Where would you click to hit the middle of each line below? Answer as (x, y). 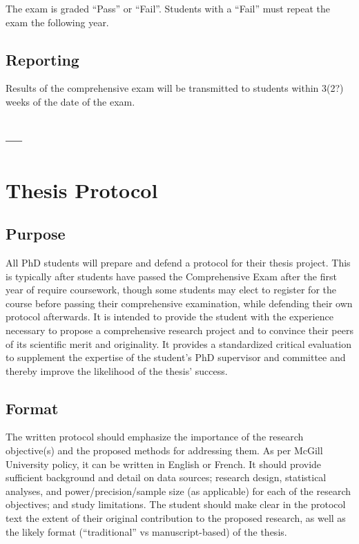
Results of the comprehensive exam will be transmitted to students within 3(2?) (175, 88)
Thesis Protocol (82, 190)
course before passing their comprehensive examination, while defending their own (179, 303)
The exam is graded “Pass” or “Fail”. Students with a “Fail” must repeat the (168, 8)
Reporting (42, 59)
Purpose (36, 234)
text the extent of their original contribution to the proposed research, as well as (176, 518)
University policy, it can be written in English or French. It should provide (164, 464)
